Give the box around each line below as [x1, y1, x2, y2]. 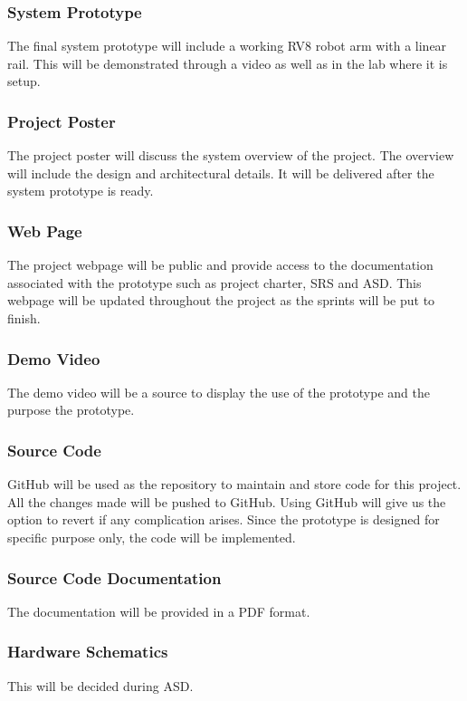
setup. [7, 72, 41, 91]
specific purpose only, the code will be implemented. [7, 528, 296, 546]
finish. [7, 309, 41, 327]
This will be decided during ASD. [7, 676, 194, 695]
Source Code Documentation [7, 566, 222, 589]
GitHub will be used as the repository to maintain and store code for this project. [7, 475, 462, 494]
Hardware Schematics [7, 640, 168, 663]
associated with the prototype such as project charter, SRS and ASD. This [7, 273, 422, 292]
